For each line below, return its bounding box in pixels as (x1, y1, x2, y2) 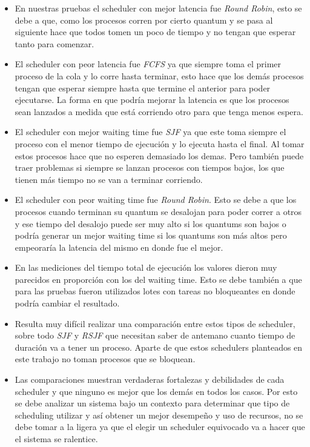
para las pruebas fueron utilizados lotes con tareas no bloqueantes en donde (15, 285, 295, 297)
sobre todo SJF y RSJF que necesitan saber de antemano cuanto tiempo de (15, 329, 295, 342)
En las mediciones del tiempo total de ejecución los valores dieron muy (15, 261, 277, 274)
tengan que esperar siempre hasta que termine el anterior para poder (15, 81, 271, 94)
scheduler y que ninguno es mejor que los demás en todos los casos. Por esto (15, 385, 298, 397)
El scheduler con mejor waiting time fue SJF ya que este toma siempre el (15, 125, 286, 138)
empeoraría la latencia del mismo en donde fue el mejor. (15, 240, 223, 253)
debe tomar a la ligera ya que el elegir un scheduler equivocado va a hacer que (15, 420, 305, 433)
